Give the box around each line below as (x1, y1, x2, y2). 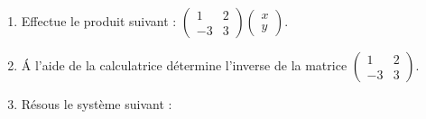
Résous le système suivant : (21, 95, 172, 113)
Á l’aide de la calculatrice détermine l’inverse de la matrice (21, 56, 347, 74)
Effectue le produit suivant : (21, 12, 177, 30)
